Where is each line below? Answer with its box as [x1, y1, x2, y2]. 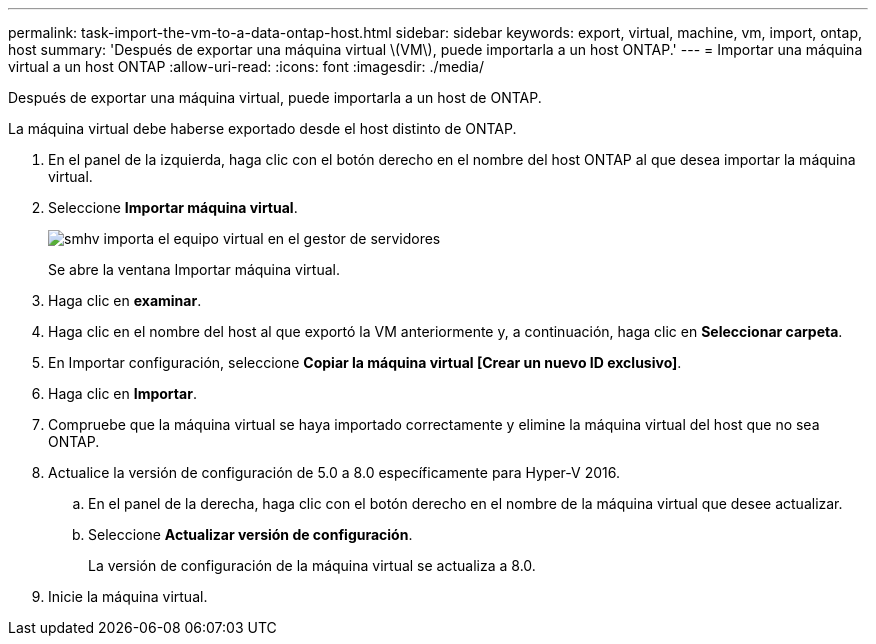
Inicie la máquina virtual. [48, 588, 208, 605]
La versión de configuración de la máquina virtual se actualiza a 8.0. [88, 557, 536, 574]
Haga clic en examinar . [48, 292, 202, 309]
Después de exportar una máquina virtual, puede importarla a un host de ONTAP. [8, 89, 542, 106]
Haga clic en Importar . [48, 385, 197, 402]
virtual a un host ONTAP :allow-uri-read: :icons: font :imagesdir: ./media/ [8, 58, 484, 75]
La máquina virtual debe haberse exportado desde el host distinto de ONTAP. [8, 120, 517, 137]
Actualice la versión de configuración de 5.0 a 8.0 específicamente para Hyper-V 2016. [48, 464, 620, 481]
